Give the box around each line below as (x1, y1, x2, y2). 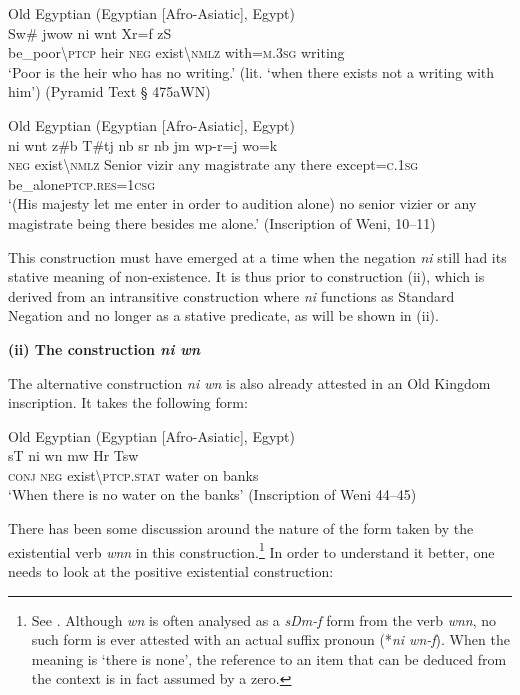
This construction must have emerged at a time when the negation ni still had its (8, 246, 507, 267)
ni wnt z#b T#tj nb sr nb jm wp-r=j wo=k (8, 134, 278, 155)
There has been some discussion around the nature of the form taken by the (8, 518, 474, 539)
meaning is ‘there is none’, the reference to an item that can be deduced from (31, 648, 507, 669)
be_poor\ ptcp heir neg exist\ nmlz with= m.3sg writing (8, 42, 345, 63)
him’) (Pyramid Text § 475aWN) (8, 81, 211, 102)
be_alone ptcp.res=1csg (8, 173, 156, 194)
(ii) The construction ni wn (8, 338, 201, 359)
